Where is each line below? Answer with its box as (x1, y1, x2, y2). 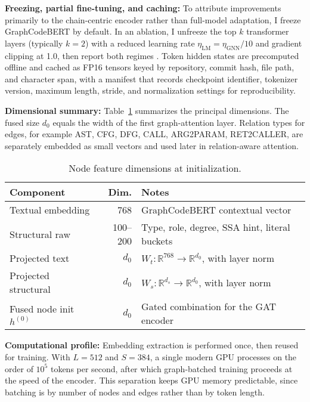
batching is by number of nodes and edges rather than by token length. (5, 385, 265, 398)
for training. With (5, 350, 70, 363)
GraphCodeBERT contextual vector (141, 203, 292, 217)
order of (5, 362, 33, 375)
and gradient (255, 36, 302, 49)
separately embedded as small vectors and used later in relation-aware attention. (5, 139, 299, 151)
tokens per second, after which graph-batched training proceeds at (50, 362, 293, 375)
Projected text (10, 251, 70, 265)
